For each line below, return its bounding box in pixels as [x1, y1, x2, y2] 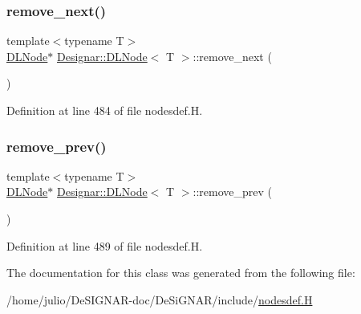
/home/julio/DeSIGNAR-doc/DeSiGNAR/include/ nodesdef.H [6, 291, 313, 308]
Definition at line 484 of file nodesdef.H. [6, 102, 203, 118]
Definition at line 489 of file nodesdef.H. [6, 237, 203, 254]
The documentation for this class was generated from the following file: [6, 264, 355, 281]
